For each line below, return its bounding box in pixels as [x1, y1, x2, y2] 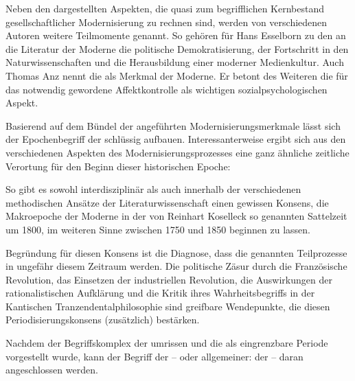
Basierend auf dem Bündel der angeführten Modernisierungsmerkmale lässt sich [5, 118, 341, 132]
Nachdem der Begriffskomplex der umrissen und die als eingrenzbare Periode [5, 336, 328, 350]
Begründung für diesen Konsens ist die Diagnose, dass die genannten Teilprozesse [5, 245, 347, 259]
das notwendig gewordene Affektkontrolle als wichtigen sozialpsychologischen [5, 82, 328, 96]
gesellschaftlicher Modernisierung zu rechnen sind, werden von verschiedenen [5, 14, 328, 29]
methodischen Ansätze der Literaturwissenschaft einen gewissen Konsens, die [5, 195, 329, 209]
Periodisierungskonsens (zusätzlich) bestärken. [5, 312, 200, 327]
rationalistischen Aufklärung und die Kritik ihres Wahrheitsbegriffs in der [5, 286, 315, 300]
